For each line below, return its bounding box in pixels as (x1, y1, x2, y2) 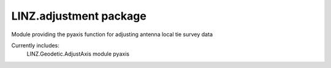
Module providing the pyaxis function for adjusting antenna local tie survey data (11, 31, 213, 38)
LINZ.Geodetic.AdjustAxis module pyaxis (26, 50, 130, 58)
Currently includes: (11, 42, 59, 49)
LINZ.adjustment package (11, 9, 146, 23)
